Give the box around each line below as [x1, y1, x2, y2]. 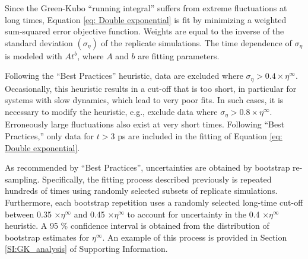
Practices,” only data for [5, 130, 94, 142]
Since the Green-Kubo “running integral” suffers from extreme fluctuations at [5, 2, 287, 14]
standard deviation [5, 36, 73, 49]
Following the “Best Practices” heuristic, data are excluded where [5, 69, 243, 82]
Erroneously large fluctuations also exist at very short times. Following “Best [5, 118, 285, 130]
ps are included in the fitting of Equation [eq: [118, 130, 282, 142]
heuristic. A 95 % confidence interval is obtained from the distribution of [5, 219, 269, 232]
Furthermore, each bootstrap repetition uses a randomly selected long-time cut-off [5, 196, 303, 209]
